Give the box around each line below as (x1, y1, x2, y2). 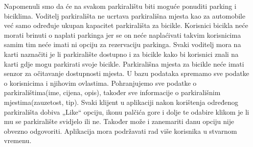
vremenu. (4, 135, 32, 146)
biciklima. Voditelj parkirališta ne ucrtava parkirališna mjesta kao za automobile (4, 10, 246, 21)
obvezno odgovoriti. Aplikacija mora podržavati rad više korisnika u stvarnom (4, 125, 237, 136)
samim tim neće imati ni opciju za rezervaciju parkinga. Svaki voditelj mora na (4, 39, 241, 49)
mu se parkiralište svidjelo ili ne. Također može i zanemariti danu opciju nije (4, 116, 234, 126)
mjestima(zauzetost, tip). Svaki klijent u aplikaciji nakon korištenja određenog (4, 97, 238, 107)
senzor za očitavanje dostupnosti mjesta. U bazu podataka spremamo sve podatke (4, 68, 250, 78)
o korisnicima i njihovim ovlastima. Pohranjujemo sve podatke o (4, 77, 197, 88)
